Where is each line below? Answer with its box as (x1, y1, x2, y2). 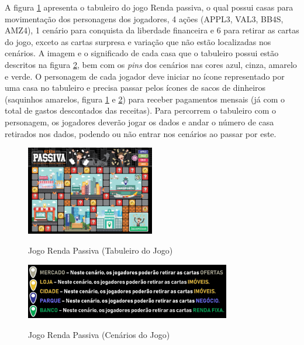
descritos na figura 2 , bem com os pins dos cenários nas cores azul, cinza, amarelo (5, 58, 297, 70)
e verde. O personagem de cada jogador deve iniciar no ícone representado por (5, 70, 285, 82)
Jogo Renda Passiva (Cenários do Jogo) (28, 328, 170, 340)
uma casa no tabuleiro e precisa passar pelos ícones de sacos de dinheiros (5, 81, 266, 94)
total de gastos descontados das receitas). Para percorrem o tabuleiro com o (5, 104, 277, 117)
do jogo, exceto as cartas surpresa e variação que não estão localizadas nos (5, 35, 271, 47)
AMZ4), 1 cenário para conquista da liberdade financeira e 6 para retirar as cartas (5, 24, 299, 36)
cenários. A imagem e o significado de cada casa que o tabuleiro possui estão (5, 47, 279, 59)
